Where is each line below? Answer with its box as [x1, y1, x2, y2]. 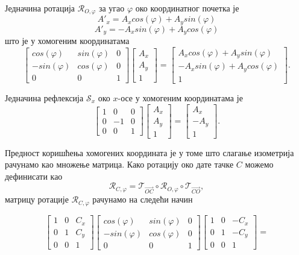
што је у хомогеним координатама [5, 34, 130, 47]
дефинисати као [5, 169, 63, 182]
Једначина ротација [5, 2, 75, 14]
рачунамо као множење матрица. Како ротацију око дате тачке [5, 158, 234, 171]
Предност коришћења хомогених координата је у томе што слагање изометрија [5, 146, 294, 159]
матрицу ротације [5, 193, 69, 206]
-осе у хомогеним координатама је [118, 91, 243, 104]
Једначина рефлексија [5, 91, 84, 104]
